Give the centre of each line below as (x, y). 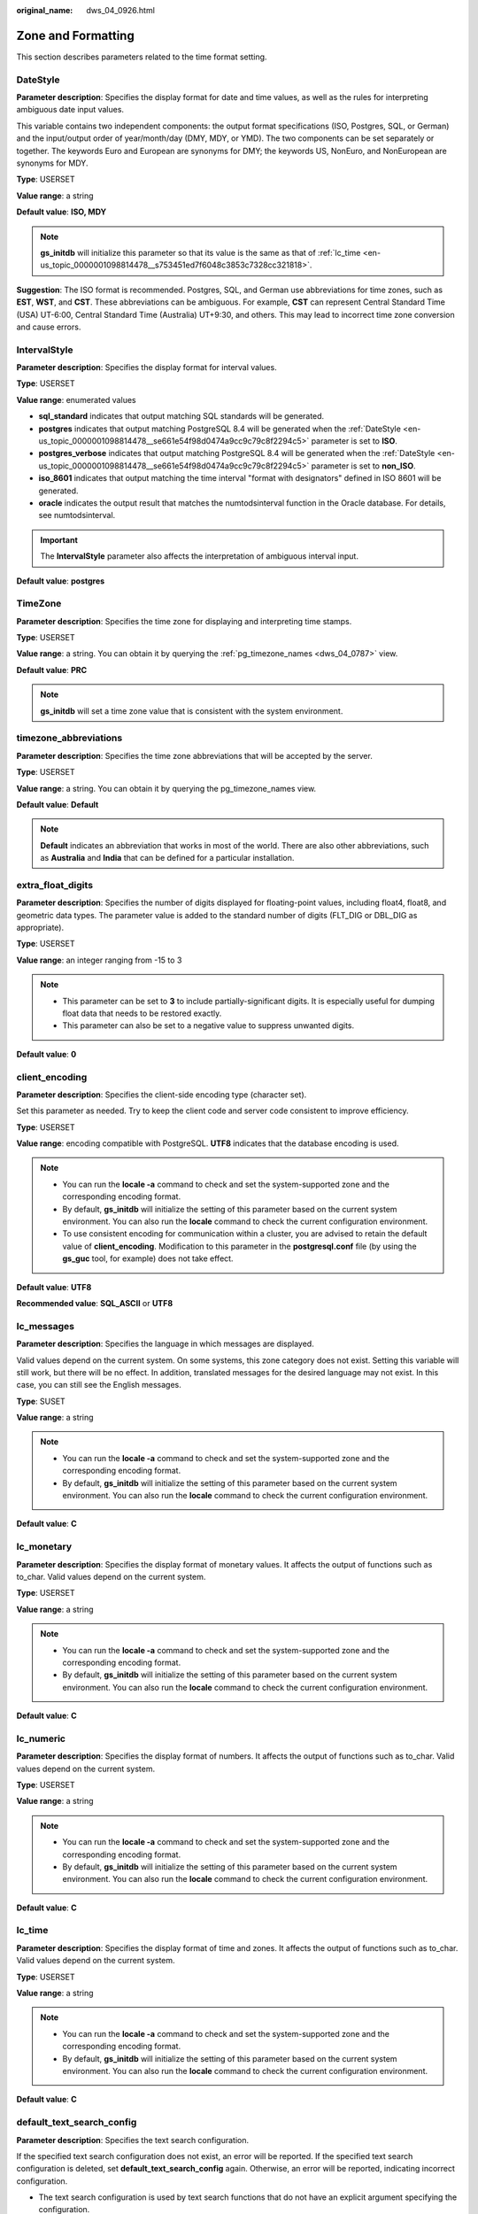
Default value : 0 (46, 1054)
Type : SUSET (41, 1401)
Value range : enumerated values (76, 399)
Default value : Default (58, 804)
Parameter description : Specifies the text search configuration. (133, 2140)
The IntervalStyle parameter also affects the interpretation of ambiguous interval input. (199, 556)
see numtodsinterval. (77, 515)
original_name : (45, 10)
